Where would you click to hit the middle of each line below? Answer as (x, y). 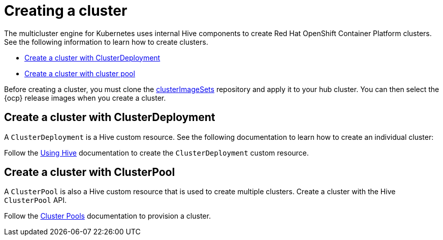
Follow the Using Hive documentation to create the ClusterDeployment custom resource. (156, 153)
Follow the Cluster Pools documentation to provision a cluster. (107, 216)
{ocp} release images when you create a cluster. (85, 98)
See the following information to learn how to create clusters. (106, 42)
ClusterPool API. (36, 200)
